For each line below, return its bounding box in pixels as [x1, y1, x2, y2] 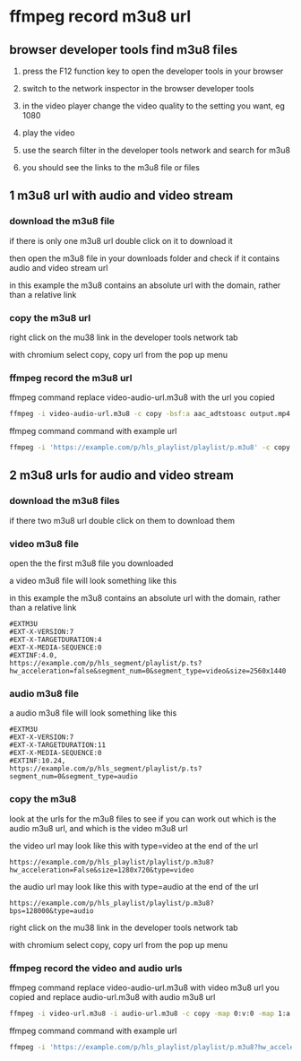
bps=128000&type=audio [9, 906, 94, 916]
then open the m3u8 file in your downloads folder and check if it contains [9, 253, 280, 264]
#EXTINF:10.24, [9, 756, 66, 766]
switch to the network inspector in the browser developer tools [21, 83, 254, 93]
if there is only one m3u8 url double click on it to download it [9, 235, 233, 246]
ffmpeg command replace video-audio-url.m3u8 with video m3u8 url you [9, 982, 279, 993]
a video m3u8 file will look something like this [9, 576, 177, 587]
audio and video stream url [9, 262, 108, 273]
